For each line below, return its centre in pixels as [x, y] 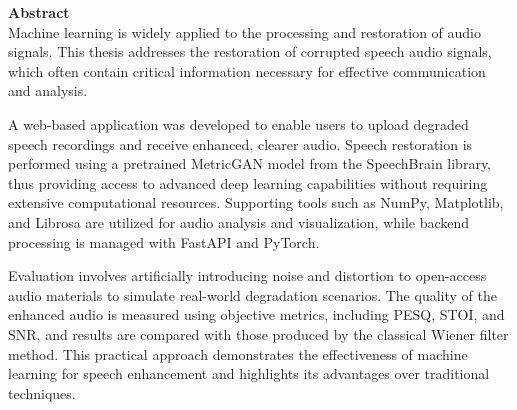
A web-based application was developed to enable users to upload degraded [238, 123]
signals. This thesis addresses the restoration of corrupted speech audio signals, [250, 51]
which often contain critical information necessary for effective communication [247, 70]
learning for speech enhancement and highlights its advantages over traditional [249, 373]
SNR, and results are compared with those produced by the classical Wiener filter [258, 333]
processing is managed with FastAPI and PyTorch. [164, 241]
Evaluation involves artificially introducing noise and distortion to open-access [247, 275]
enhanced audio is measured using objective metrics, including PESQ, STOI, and [256, 314]
